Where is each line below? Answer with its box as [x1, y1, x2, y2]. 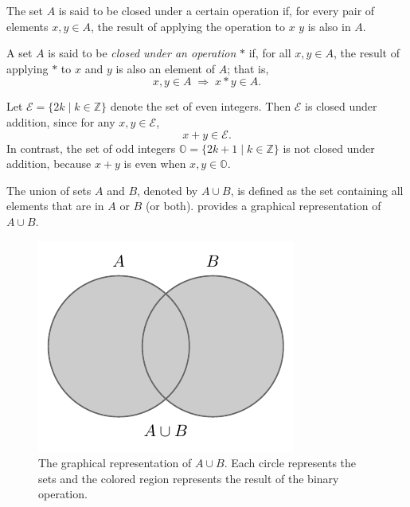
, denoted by [137, 181, 198, 198]
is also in [307, 18, 351, 34]
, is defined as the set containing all [230, 181, 404, 198]
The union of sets [6, 181, 92, 198]
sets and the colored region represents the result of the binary [38, 470, 339, 486]
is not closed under [283, 139, 375, 156]
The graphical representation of [38, 454, 192, 471]
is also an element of [115, 60, 216, 76]
